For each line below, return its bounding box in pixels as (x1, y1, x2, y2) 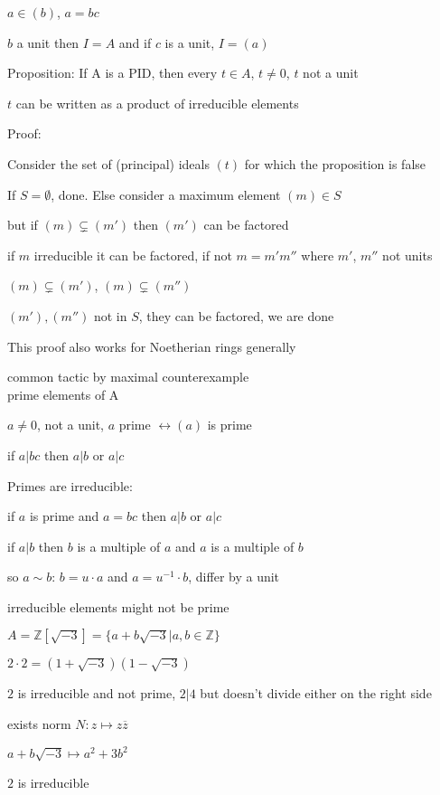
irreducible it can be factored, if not (33, 245, 232, 264)
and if (118, 33, 152, 52)
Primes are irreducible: (7, 476, 133, 495)
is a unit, (164, 33, 215, 52)
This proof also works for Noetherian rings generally (7, 336, 296, 355)
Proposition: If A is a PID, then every (7, 63, 218, 82)
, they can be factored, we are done (138, 306, 334, 325)
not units (382, 245, 433, 264)
